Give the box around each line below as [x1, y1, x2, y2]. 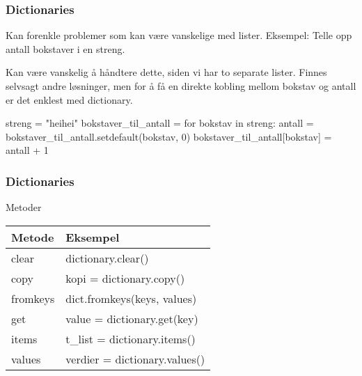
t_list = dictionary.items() [65, 330, 196, 347]
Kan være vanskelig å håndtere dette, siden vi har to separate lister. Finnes [6, 65, 327, 79]
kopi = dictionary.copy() [65, 269, 185, 286]
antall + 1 [6, 143, 49, 157]
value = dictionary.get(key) [65, 310, 198, 327]
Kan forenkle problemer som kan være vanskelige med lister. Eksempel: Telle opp [6, 28, 352, 42]
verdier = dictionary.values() [65, 350, 205, 367]
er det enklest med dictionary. [6, 92, 133, 107]
